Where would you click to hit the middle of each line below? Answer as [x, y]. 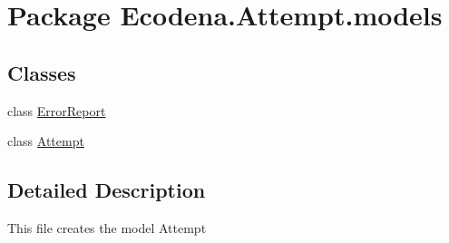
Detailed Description [107, 190]
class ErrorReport [57, 110]
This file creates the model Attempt [107, 227]
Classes [42, 72]
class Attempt [46, 141]
